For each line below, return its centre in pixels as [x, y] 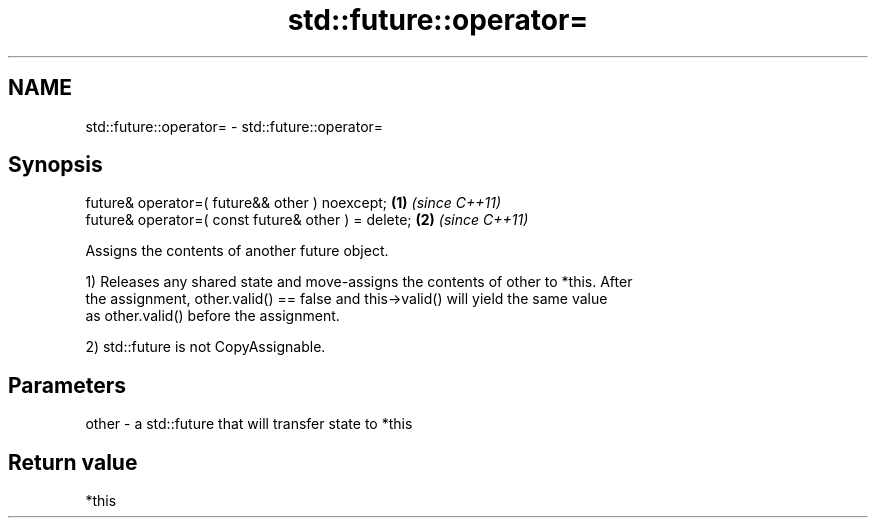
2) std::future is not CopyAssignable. [205, 347]
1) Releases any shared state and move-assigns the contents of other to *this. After [359, 282]
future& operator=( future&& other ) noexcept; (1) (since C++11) [293, 203]
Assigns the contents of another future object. [237, 251]
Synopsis [55, 165]
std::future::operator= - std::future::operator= [234, 126]
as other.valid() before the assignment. [212, 316]
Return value [73, 462]
